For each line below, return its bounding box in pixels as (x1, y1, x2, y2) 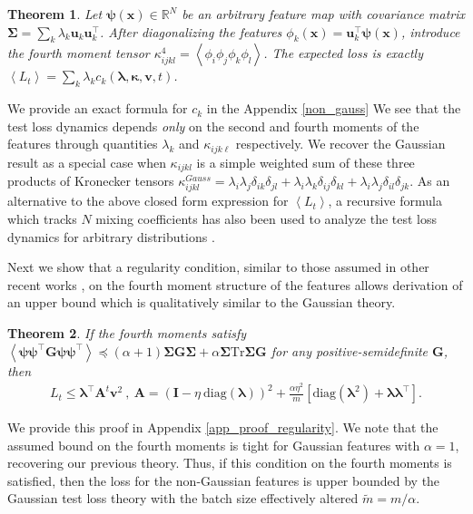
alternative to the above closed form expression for (7, 191, 289, 210)
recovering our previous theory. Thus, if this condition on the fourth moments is (7, 453, 452, 472)
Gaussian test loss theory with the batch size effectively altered (7, 489, 359, 508)
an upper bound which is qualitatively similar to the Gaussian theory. (7, 293, 396, 312)
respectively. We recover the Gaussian (235, 134, 446, 153)
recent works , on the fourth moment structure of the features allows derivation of (7, 275, 463, 294)
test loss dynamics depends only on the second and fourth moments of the (7, 116, 419, 135)
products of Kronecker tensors (7, 171, 174, 190)
